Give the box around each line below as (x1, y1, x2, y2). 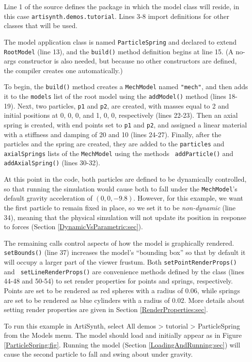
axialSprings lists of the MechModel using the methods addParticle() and (4, 148, 234, 158)
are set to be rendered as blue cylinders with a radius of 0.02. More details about (4, 295, 245, 305)
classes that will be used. (4, 20, 78, 31)
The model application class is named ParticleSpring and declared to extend (4, 36, 237, 47)
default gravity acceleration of (4, 193, 93, 203)
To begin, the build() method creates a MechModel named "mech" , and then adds (4, 81, 248, 92)
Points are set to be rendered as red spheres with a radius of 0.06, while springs (4, 285, 240, 295)
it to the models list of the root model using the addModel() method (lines (4, 91, 226, 101)
